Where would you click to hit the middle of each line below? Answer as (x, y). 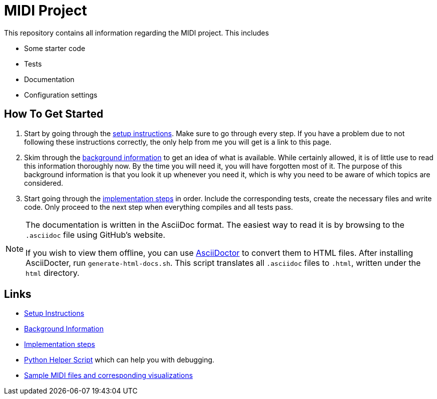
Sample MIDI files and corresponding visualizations (109, 375)
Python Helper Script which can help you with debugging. (119, 360)
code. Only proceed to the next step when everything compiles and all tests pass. (159, 207)
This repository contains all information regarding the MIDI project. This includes (137, 33)
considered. (44, 183)
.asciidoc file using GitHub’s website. (96, 235)
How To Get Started (54, 114)
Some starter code (55, 48)
